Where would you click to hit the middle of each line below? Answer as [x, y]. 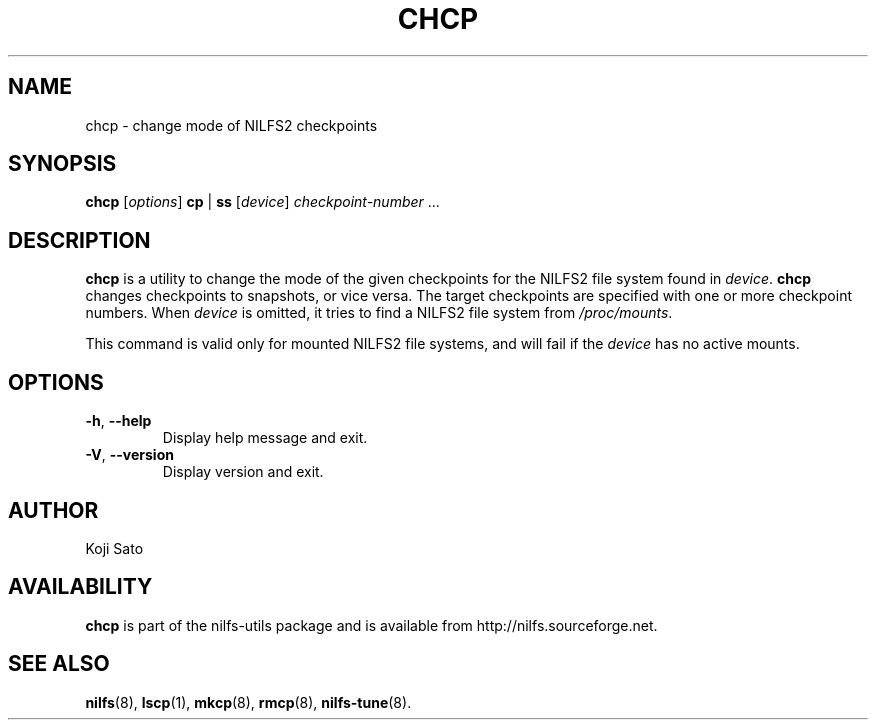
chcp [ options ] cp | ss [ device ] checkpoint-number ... [262, 202]
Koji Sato [114, 548]
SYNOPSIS [62, 164]
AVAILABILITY [80, 587]
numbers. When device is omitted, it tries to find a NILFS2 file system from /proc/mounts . [379, 313]
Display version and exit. [243, 472]
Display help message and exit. [265, 438]
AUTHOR [53, 510]
